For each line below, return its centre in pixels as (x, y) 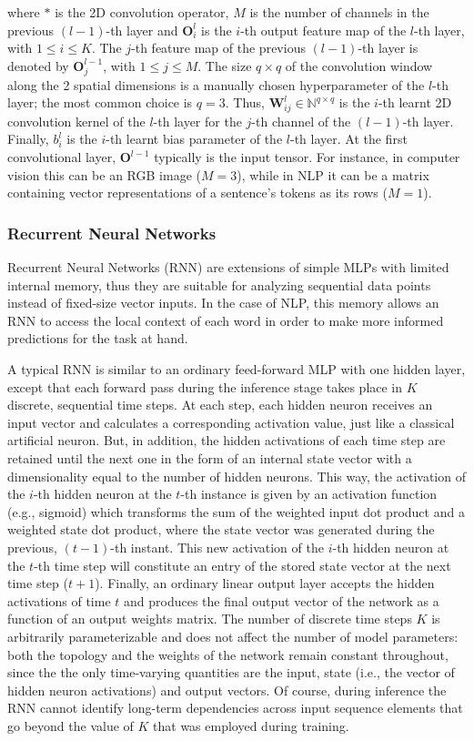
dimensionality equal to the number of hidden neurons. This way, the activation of (237, 476)
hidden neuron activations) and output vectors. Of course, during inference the (227, 690)
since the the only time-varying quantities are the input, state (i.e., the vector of (231, 672)
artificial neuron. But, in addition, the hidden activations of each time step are (227, 440)
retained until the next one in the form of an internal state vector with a (210, 457)
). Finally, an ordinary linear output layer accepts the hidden (265, 583)
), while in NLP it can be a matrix (333, 174)
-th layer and (142, 30)
